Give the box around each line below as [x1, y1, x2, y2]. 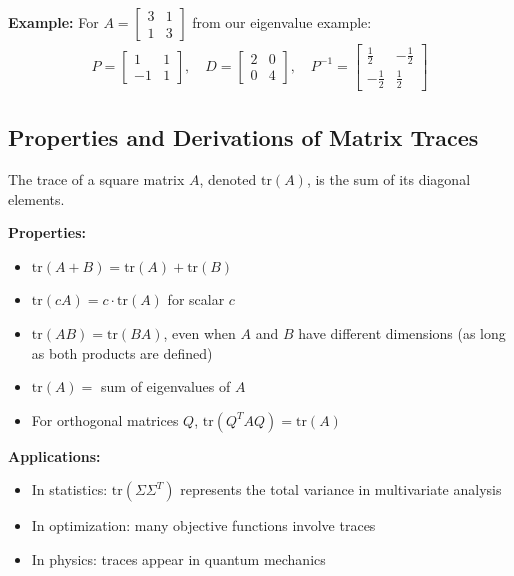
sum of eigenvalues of [101, 376, 231, 397]
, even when [163, 322, 236, 343]
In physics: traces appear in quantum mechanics [31, 548, 326, 569]
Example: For [8, 12, 99, 32]
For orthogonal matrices [31, 409, 179, 430]
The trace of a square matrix [8, 168, 185, 189]
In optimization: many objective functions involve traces [31, 515, 376, 536]
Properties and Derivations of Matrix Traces [8, 122, 479, 153]
